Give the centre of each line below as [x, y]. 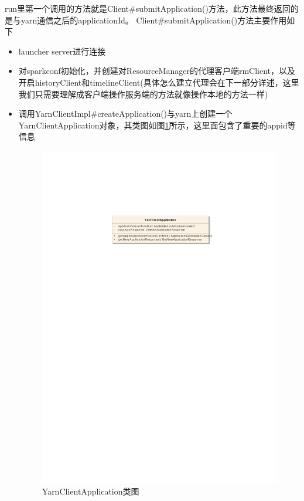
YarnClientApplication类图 [90, 491]
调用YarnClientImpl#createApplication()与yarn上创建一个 [125, 114]
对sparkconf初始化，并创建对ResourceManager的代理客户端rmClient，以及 [157, 71]
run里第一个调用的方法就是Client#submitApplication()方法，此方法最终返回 [148, 8]
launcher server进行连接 [62, 51]
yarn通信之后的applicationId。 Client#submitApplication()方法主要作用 [154, 20]
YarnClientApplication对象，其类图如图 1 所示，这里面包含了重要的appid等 [157, 125]
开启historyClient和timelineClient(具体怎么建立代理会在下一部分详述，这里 [159, 82]
